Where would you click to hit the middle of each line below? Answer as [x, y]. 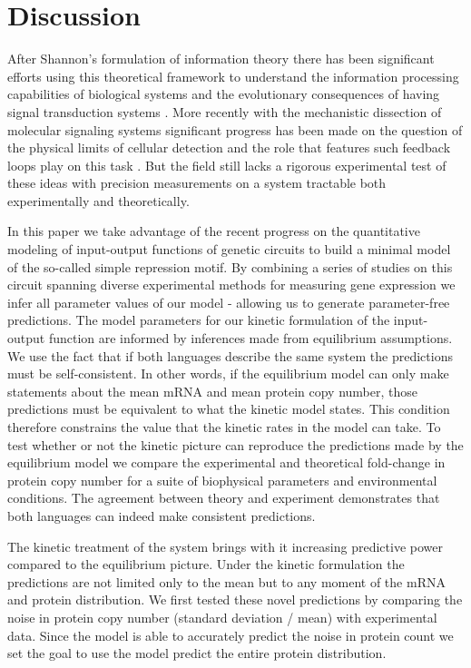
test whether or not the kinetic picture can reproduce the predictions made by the [235, 444]
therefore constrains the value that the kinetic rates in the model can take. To [224, 427]
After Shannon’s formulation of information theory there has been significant [221, 59]
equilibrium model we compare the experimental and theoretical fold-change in [226, 462]
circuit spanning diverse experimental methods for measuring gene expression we [231, 285]
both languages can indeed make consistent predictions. [162, 515]
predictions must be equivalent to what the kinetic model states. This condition [229, 409]
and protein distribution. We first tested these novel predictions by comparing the [235, 599]
